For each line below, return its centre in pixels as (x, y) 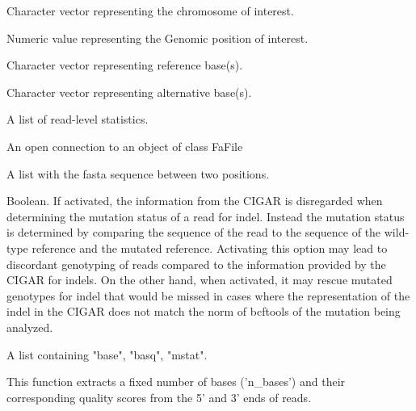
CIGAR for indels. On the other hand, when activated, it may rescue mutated (200, 280)
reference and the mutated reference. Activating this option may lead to (210, 247)
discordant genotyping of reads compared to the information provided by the (196, 264)
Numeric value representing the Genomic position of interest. (158, 38)
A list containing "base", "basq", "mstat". (107, 354)
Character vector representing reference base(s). (125, 65)
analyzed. (30, 327)
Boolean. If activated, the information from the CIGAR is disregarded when (195, 201)
